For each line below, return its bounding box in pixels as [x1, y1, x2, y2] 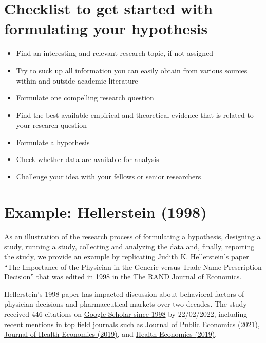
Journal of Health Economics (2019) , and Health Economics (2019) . [4, 329, 217, 339]
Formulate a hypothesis [16, 136, 90, 147]
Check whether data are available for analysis [16, 154, 159, 165]
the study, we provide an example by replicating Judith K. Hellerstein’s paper [4, 251, 249, 261]
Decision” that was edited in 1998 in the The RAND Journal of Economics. [4, 271, 242, 282]
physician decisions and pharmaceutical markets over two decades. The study [4, 298, 247, 309]
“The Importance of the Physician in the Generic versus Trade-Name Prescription [4, 261, 262, 272]
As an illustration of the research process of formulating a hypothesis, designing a [4, 231, 261, 241]
